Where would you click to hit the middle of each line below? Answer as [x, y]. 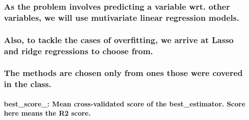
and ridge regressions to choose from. [79, 51]
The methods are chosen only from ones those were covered [124, 73]
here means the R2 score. [47, 113]
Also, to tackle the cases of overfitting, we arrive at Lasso [119, 39]
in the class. [28, 84]
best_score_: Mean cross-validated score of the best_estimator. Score [125, 103]
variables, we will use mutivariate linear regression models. [122, 17]
